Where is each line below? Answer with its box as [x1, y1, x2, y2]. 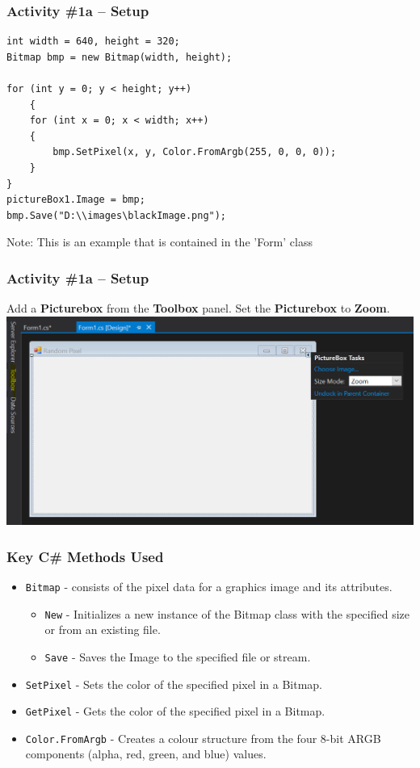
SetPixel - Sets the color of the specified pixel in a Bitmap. [25, 675, 322, 692]
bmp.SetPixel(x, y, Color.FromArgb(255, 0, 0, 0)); [52, 146, 337, 158]
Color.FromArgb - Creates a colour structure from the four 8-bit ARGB [25, 729, 381, 746]
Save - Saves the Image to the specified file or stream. [44, 648, 311, 665]
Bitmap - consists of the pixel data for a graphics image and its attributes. [25, 577, 393, 594]
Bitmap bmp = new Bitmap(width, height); [6, 51, 233, 63]
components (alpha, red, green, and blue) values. [25, 745, 267, 762]
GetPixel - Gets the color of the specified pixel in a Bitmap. [25, 703, 325, 720]
